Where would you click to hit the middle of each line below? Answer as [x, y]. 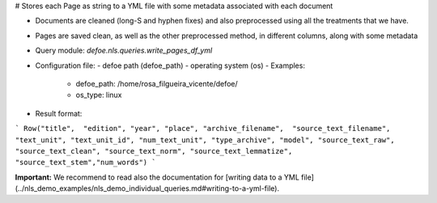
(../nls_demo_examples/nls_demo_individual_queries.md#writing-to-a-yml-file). [147, 188]
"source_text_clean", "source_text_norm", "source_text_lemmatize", [154, 151]
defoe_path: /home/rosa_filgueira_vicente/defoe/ [157, 83]
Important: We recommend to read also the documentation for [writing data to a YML [157, 177]
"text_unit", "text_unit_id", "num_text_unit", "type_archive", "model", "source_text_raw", [205, 140]
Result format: [59, 113]
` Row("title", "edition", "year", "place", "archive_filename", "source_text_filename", [203, 129]
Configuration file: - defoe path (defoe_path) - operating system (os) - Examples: [170, 66]
